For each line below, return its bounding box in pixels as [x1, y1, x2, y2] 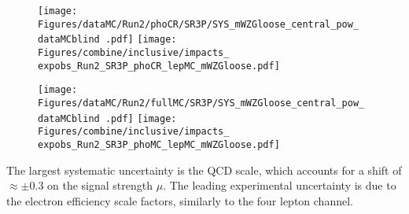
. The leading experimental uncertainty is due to [163, 177, 396, 194]
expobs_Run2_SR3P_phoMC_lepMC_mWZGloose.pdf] [38, 138, 280, 150]
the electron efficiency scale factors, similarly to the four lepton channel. [6, 192, 353, 208]
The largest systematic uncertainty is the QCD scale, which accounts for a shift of [6, 161, 402, 178]
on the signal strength [47, 177, 153, 194]
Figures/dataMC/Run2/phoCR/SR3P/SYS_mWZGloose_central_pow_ [38, 18, 359, 30]
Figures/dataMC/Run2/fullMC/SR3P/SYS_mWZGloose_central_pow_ [38, 97, 365, 109]
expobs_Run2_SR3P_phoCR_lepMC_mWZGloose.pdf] [38, 60, 280, 72]
